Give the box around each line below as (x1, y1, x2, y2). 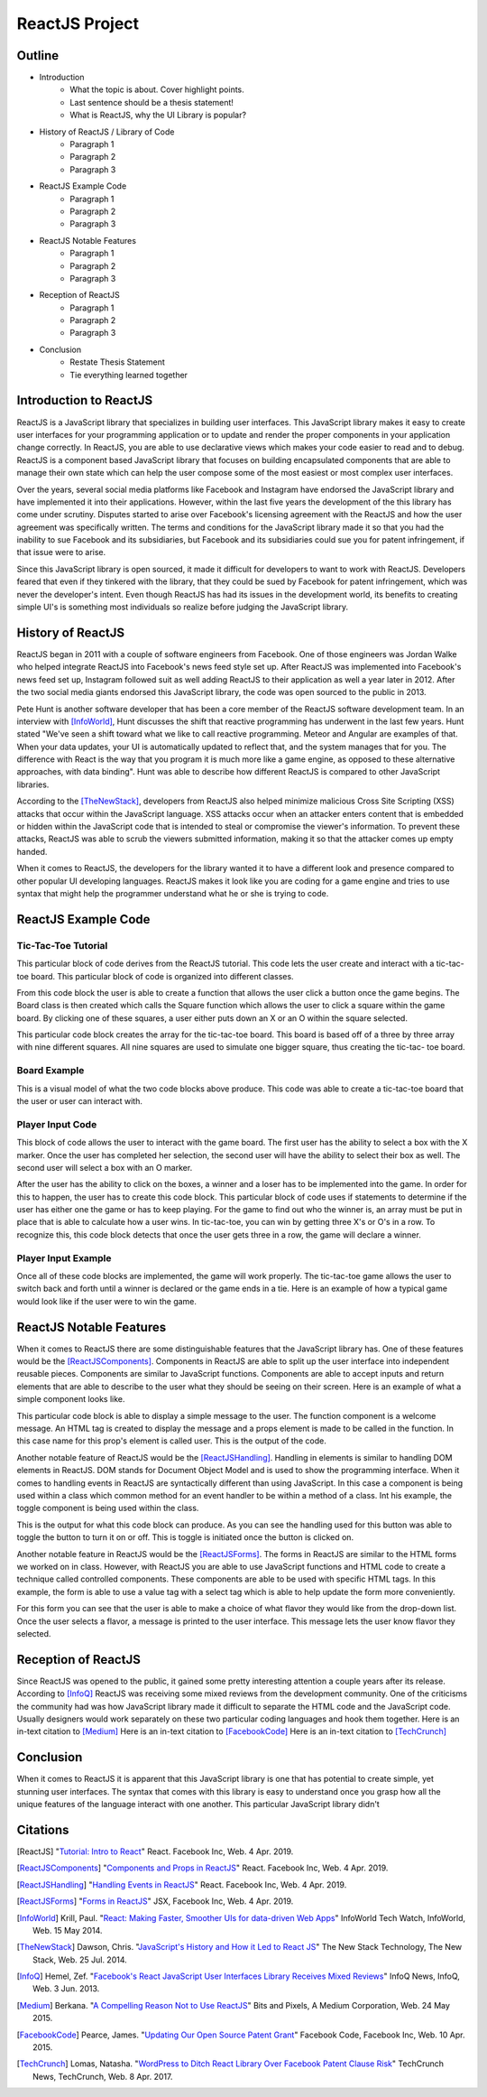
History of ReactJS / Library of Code (39, 126, 175, 137)
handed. (16, 846, 48, 857)
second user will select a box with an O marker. (16, 1162, 193, 1173)
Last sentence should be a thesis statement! (69, 97, 234, 107)
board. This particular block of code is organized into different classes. (30, 970, 294, 981)
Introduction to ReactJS (16, 393, 153, 408)
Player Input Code (16, 1118, 97, 1130)
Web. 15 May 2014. (32, 1925, 103, 1935)
